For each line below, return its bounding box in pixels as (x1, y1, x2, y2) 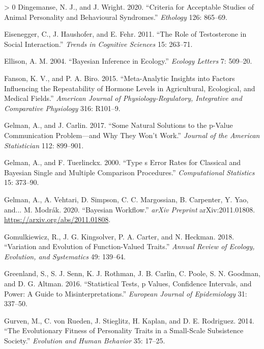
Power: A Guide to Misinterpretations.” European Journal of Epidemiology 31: (4, 288, 247, 299)
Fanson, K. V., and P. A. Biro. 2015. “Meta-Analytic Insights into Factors (4, 72, 235, 83)
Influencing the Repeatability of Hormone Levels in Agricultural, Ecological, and (4, 83, 255, 93)
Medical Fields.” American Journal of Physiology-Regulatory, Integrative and (4, 93, 242, 103)
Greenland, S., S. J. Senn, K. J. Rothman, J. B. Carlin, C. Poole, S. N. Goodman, (4, 268, 260, 279)
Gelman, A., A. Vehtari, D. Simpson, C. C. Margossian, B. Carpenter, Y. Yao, (4, 194, 249, 204)
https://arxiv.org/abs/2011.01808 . (4, 214, 111, 225)
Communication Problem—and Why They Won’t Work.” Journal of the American (4, 129, 260, 140)
